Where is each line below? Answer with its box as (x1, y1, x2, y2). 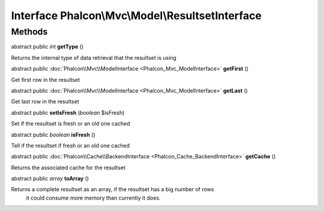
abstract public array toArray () (11, 175, 89, 182)
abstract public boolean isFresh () (11, 131, 95, 138)
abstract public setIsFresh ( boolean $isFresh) (11, 109, 125, 116)
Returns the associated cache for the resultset (11, 164, 126, 171)
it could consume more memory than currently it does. (26, 194, 161, 201)
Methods (11, 26, 48, 37)
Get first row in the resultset (11, 76, 80, 83)
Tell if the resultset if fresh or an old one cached (11, 142, 130, 149)
